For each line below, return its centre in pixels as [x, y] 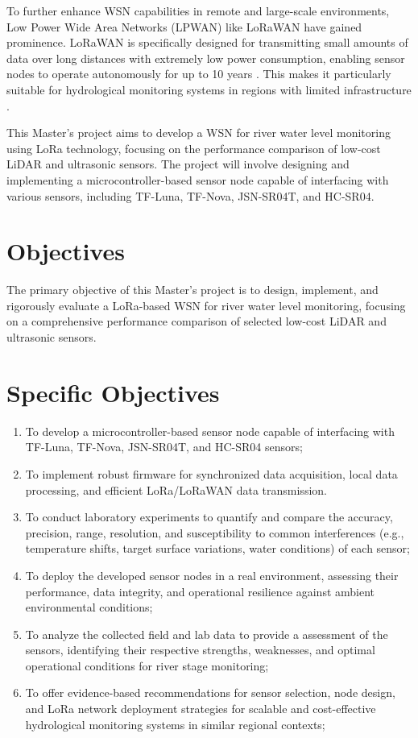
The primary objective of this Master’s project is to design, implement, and [192, 290]
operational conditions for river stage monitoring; [147, 665]
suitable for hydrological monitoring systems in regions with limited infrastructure [209, 89]
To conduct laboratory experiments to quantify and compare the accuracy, [209, 517]
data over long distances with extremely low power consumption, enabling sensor [206, 58]
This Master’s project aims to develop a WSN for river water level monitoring [199, 133]
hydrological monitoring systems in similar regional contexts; [175, 724]
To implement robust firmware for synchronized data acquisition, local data [211, 473]
